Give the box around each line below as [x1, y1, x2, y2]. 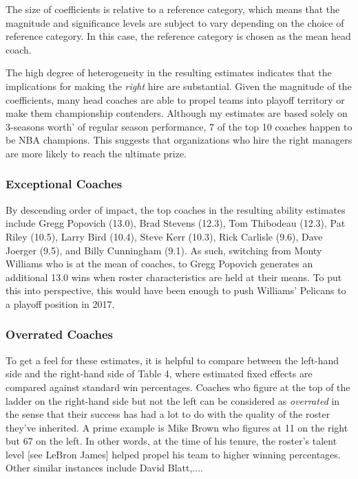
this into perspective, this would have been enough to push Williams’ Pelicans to [6, 283, 346, 298]
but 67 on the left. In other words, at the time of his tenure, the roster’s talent [6, 434, 337, 448]
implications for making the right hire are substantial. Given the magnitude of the [6, 78, 352, 93]
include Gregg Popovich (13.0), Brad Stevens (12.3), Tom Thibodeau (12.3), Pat [6, 216, 346, 230]
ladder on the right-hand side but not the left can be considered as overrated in [6, 393, 340, 408]
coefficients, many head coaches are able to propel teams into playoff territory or [6, 92, 345, 107]
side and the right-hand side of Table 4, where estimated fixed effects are [6, 366, 313, 381]
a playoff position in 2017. [6, 296, 115, 311]
